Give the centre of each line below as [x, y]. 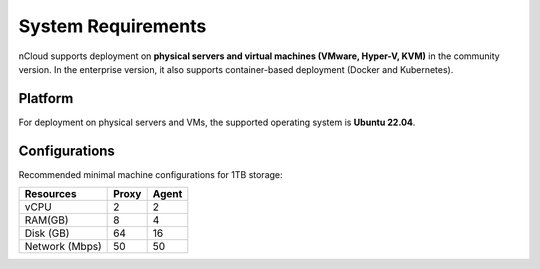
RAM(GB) [46, 220]
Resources [50, 194]
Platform [46, 98]
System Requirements [112, 26]
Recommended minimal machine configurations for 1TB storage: [151, 174]
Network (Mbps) [63, 247]
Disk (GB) [47, 233]
